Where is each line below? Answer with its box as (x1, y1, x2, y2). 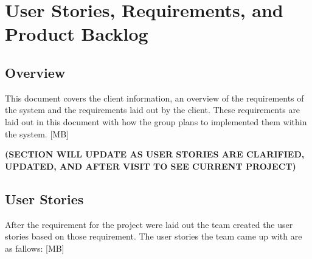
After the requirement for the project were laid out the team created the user (5, 218, 293, 230)
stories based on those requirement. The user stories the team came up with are (5, 230, 302, 243)
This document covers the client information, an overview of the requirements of (5, 91, 304, 104)
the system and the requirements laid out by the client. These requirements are (5, 103, 300, 116)
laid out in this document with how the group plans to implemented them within (5, 115, 307, 128)
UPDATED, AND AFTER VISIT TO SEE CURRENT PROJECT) (5, 159, 296, 172)
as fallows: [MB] (5, 241, 64, 254)
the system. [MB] (5, 127, 69, 140)
